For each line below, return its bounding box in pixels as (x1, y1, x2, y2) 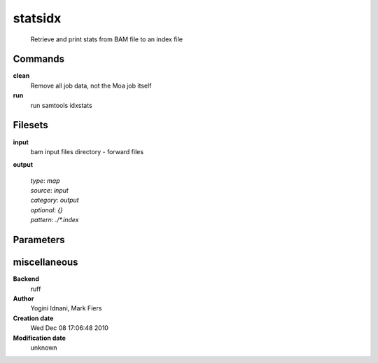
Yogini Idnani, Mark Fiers (30, 304, 102, 313)
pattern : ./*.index (30, 216, 79, 224)
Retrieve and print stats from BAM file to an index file (30, 35, 183, 43)
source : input (30, 186, 69, 195)
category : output (30, 196, 80, 205)
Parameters (13, 234, 65, 246)
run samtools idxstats (30, 101, 92, 109)
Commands (13, 53, 65, 65)
